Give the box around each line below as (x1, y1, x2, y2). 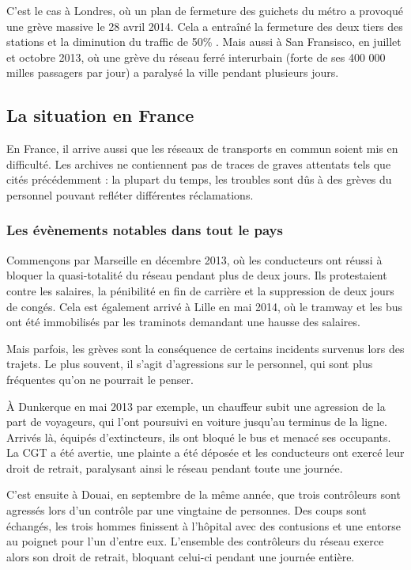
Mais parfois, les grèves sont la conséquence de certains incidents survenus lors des (6, 340, 405, 356)
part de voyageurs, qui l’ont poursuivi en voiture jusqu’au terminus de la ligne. (6, 413, 388, 430)
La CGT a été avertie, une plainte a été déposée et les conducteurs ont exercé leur (6, 444, 405, 461)
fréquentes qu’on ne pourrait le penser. (6, 370, 194, 387)
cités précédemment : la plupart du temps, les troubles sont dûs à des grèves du (6, 171, 392, 188)
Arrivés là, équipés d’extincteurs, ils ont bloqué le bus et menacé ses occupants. (6, 428, 391, 445)
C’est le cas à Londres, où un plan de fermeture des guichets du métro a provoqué (6, 2, 404, 18)
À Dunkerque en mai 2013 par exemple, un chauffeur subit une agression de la (6, 397, 386, 414)
